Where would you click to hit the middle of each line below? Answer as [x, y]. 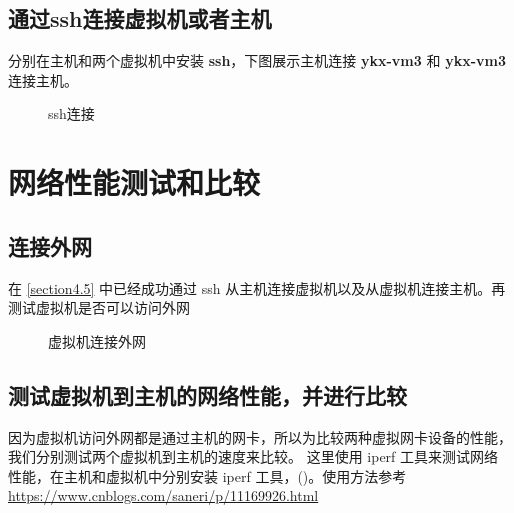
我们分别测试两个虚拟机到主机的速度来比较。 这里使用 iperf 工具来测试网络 [253, 456]
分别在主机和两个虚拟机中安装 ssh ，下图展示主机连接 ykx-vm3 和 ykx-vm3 [257, 60]
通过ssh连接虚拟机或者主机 [140, 18]
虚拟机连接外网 [97, 340]
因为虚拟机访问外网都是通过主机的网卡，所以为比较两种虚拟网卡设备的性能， [260, 436]
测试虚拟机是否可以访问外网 [99, 307]
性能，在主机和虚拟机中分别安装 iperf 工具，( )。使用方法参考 [207, 475]
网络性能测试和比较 [134, 182]
